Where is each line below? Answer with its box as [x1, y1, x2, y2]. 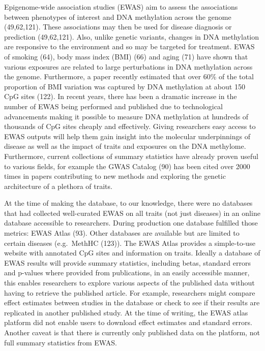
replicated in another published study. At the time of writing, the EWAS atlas [4, 307, 248, 317]
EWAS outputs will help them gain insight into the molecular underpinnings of [4, 131, 250, 141]
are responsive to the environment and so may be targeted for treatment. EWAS [4, 41, 255, 52]
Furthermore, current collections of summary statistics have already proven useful [4, 150, 258, 161]
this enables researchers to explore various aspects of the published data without [4, 277, 255, 288]
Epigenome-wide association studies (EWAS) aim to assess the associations [4, 2, 238, 12]
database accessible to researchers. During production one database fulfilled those [4, 217, 258, 228]
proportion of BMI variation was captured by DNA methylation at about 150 [4, 81, 245, 91]
